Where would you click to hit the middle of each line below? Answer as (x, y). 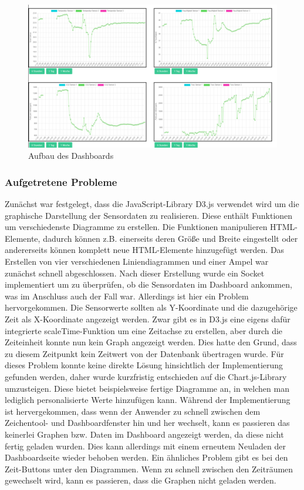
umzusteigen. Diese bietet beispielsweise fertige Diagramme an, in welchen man (147, 388)
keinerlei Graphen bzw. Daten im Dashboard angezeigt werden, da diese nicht (144, 434)
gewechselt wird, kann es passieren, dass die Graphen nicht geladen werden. (141, 480)
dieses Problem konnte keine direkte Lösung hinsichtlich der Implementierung (144, 365)
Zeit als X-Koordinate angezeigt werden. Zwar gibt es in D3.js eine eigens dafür (148, 319)
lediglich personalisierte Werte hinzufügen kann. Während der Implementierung (148, 400)
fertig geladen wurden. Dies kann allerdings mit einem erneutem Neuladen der (145, 446)
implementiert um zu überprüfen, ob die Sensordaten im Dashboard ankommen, (148, 284)
